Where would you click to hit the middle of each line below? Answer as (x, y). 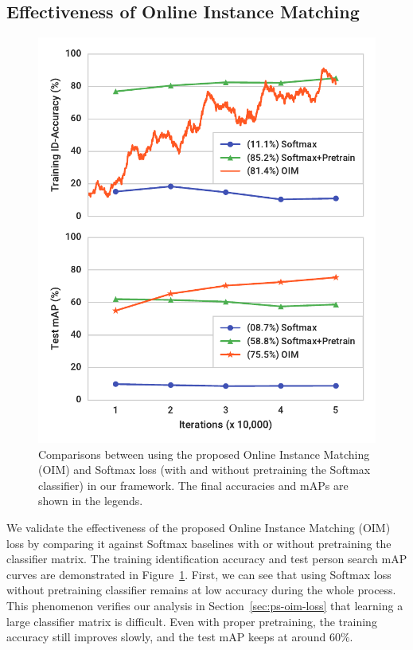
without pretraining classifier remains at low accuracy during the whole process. (201, 590)
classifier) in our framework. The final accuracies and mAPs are (193, 485)
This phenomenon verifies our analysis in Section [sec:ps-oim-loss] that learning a (205, 605)
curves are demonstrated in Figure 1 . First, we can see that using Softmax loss (199, 574)
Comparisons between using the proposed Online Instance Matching (204, 454)
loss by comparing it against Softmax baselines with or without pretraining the (199, 543)
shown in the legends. (91, 501)
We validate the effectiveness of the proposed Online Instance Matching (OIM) (199, 527)
